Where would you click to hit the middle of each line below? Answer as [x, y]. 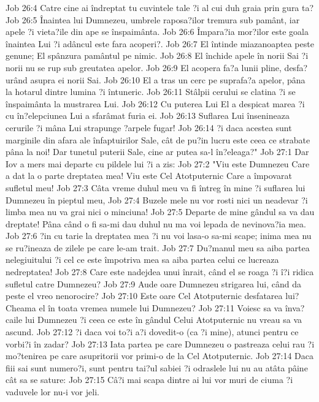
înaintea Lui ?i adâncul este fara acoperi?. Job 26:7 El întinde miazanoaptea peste [160, 43]
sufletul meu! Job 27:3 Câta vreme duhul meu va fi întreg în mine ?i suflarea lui [156, 187]
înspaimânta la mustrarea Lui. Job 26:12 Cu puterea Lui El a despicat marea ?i [155, 103]
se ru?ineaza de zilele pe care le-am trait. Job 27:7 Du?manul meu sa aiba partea [158, 247]
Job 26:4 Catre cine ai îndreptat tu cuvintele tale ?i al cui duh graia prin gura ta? [160, 7]
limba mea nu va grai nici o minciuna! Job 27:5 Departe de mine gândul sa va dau [160, 212]
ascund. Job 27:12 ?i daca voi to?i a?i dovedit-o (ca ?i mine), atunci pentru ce [152, 332]
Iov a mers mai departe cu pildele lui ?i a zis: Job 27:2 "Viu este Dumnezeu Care [158, 163]
